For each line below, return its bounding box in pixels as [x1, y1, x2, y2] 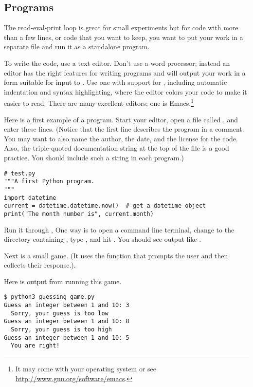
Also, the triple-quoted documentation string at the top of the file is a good [4, 143, 229, 153]
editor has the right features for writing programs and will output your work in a [4, 67, 246, 77]
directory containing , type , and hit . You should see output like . [4, 234, 201, 244]
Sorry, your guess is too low [11, 310, 108, 317]
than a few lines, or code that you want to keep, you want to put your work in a [4, 32, 243, 42]
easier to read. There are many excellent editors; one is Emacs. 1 [4, 97, 194, 108]
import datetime [4, 194, 56, 201]
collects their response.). [4, 260, 76, 270]
